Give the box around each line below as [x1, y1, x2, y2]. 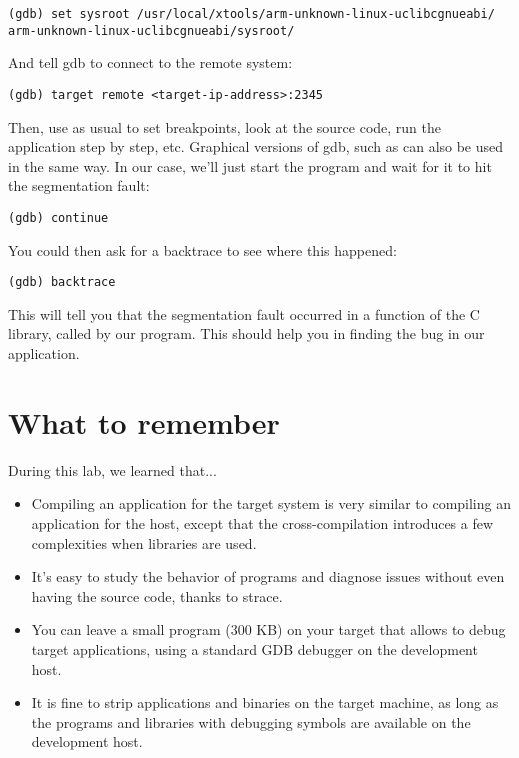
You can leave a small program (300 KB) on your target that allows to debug [31, 619, 506, 640]
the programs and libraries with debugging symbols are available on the [31, 711, 471, 732]
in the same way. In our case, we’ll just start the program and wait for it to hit [8, 155, 492, 176]
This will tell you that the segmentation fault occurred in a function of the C [8, 303, 480, 324]
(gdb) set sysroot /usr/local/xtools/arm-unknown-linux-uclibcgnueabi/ [8, 7, 495, 21]
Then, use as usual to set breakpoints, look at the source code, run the [8, 116, 442, 137]
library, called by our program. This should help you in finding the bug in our [8, 323, 485, 344]
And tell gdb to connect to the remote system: [8, 52, 293, 73]
